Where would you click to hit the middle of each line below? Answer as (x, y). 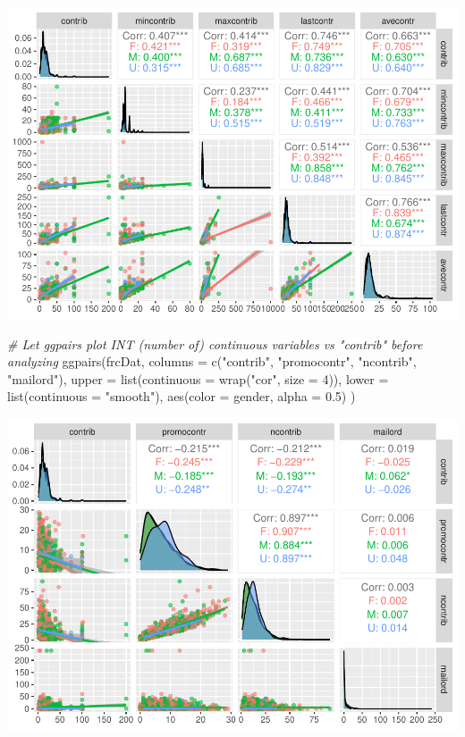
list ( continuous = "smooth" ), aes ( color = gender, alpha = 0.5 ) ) (182, 396)
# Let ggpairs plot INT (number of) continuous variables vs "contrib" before (215, 343)
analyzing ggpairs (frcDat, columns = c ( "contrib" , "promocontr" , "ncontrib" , (212, 361)
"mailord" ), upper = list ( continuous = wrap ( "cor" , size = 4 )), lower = (198, 378)
